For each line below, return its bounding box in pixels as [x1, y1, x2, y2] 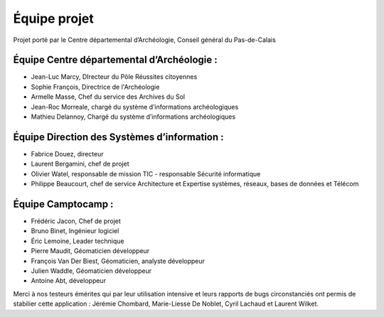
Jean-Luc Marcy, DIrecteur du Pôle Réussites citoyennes [31, 72, 198, 81]
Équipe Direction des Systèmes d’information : [13, 131, 224, 143]
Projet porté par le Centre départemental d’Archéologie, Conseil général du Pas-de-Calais [13, 36, 277, 44]
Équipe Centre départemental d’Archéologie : [13, 54, 218, 66]
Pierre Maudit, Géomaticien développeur [31, 247, 150, 255]
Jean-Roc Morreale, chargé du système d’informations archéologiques [31, 102, 239, 111]
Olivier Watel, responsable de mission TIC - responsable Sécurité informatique [31, 169, 261, 178]
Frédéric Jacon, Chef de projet [31, 217, 121, 225]
